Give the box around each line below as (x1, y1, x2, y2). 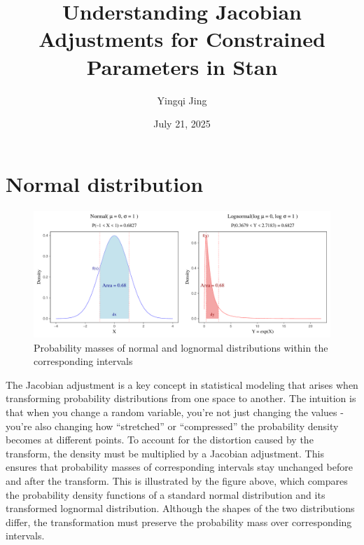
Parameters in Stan (86, 52, 278, 81)
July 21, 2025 (153, 116, 211, 131)
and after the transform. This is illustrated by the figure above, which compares (6, 473, 348, 488)
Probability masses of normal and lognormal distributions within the (34, 340, 328, 354)
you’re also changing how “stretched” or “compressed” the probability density (6, 418, 339, 433)
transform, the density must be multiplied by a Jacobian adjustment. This (6, 446, 324, 460)
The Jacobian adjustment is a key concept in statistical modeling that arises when (6, 377, 358, 392)
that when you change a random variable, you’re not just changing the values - (6, 404, 344, 419)
